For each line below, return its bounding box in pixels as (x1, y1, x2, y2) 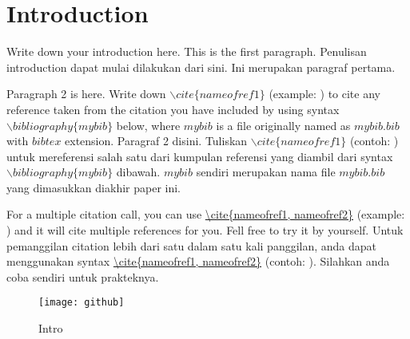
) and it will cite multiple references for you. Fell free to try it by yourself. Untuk (6, 222, 404, 238)
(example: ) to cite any (269, 85, 380, 102)
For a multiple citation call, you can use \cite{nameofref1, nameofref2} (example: (6, 206, 405, 223)
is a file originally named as (216, 116, 351, 133)
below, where (116, 116, 181, 133)
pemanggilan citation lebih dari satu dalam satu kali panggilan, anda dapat (6, 237, 377, 254)
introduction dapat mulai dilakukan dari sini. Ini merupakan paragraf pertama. (6, 58, 396, 75)
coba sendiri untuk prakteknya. (6, 268, 159, 285)
